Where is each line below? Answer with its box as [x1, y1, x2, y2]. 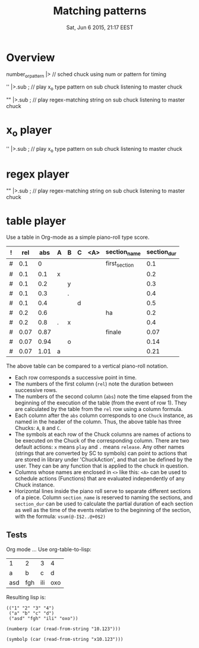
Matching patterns [53, 4, 147, 18]
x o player [6, 124, 52, 139]
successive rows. [14, 386, 58, 393]
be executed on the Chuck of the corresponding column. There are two [14, 437, 189, 444]
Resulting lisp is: [6, 593, 46, 600]
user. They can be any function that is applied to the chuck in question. [14, 462, 189, 469]
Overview [6, 50, 55, 64]
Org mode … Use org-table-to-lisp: [6, 545, 92, 553]
